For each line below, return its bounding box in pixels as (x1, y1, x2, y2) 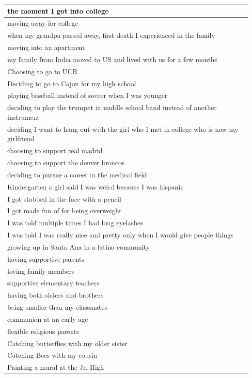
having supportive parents (7, 253, 84, 264)
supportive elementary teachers (7, 278, 100, 288)
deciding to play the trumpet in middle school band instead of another (7, 102, 217, 112)
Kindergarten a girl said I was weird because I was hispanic (7, 181, 184, 191)
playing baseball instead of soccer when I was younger (7, 90, 168, 100)
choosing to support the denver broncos (7, 157, 125, 167)
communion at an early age (7, 314, 88, 324)
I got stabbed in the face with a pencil (7, 193, 121, 204)
